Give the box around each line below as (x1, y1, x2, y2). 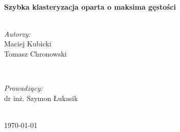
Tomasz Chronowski (4, 48, 67, 59)
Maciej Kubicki (4, 38, 52, 49)
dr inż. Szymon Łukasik (4, 92, 78, 103)
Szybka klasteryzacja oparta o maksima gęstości (4, 1, 176, 12)
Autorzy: (4, 28, 31, 39)
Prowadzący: (4, 83, 43, 93)
